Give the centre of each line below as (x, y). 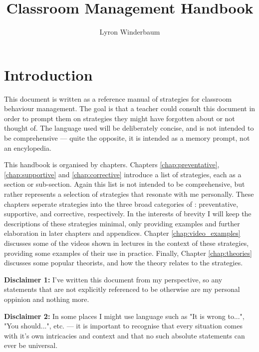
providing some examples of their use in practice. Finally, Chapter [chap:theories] (128, 253)
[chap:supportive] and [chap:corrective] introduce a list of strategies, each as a (123, 174)
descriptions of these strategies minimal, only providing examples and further (122, 223)
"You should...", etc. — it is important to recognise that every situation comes (124, 326)
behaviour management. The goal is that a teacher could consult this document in (130, 108)
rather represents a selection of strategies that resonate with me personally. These (129, 194)
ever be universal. (31, 345)
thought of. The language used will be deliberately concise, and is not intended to (129, 128)
